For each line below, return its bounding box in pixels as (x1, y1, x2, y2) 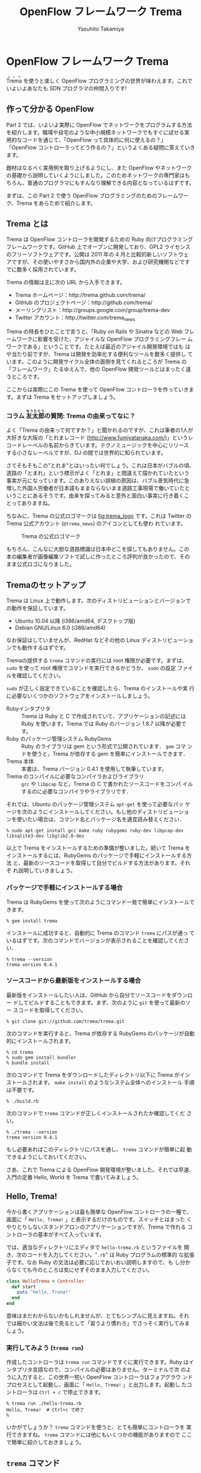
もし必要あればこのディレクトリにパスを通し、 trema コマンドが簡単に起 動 (6, 1145, 192, 1153)
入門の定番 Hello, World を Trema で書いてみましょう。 (6, 1173, 142, 1180)
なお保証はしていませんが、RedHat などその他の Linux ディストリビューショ (6, 637, 194, 644)
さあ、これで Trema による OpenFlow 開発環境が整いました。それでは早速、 (6, 1166, 195, 1173)
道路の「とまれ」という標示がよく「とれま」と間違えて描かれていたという (6, 470, 190, 477)
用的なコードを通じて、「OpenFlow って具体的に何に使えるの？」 (6, 136, 167, 143)
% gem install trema (6, 918, 58, 924)
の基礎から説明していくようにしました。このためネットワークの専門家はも (6, 172, 190, 179)
